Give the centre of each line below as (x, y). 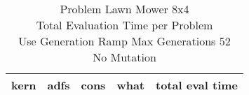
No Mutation (124, 57)
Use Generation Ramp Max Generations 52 (124, 41)
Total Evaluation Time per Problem (124, 25)
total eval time (197, 85)
